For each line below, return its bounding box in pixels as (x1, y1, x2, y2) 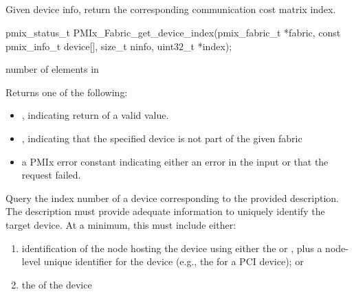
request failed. (21, 168, 81, 182)
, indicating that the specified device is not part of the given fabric (21, 131, 302, 145)
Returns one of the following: (5, 84, 128, 99)
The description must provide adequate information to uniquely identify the (5, 204, 325, 218)
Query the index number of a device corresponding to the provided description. (5, 190, 339, 205)
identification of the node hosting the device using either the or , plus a (21, 240, 322, 255)
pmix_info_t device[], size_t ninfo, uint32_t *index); (5, 38, 232, 53)
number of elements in (5, 62, 99, 76)
